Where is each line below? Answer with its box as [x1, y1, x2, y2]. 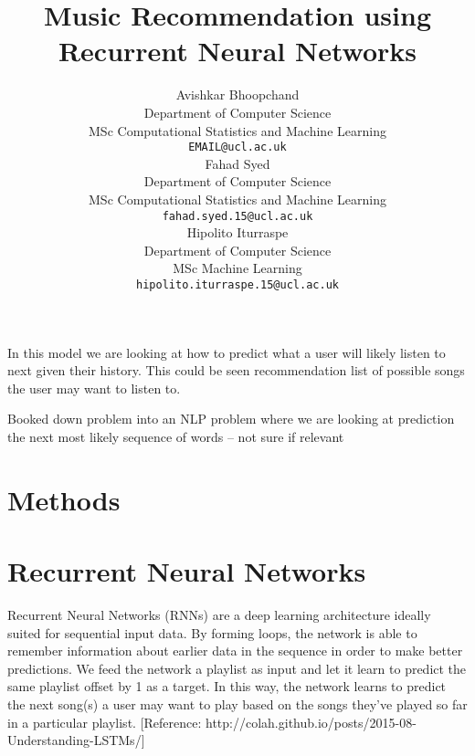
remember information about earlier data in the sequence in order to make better [7, 641, 463, 660]
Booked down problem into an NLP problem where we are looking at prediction [7, 409, 455, 428]
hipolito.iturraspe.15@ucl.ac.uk [136, 278, 339, 291]
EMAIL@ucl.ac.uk [188, 141, 287, 154]
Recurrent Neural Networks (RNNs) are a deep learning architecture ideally [7, 605, 431, 625]
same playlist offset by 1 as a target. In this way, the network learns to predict [7, 677, 447, 696]
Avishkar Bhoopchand [175, 85, 300, 104]
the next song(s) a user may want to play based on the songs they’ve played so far [7, 695, 468, 714]
